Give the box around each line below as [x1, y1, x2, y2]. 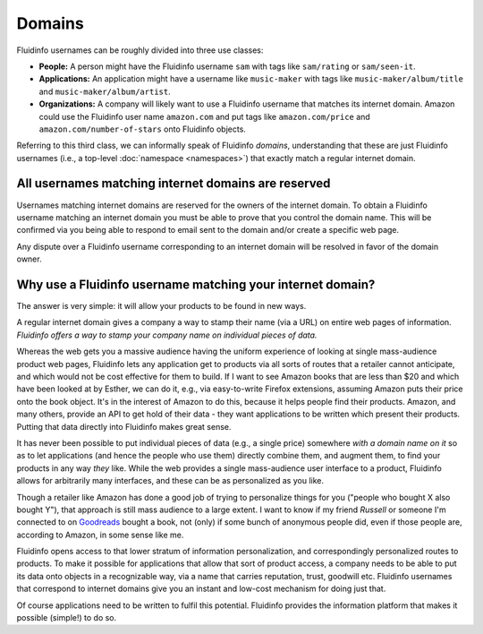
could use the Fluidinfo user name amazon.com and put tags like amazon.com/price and [38, 111, 370, 122]
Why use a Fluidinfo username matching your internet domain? [16, 277, 376, 292]
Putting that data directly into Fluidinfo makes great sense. [16, 421, 232, 432]
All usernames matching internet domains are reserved [16, 176, 331, 192]
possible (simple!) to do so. [16, 613, 117, 623]
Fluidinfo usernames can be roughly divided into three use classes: [16, 45, 264, 56]
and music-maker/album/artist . [38, 86, 171, 97]
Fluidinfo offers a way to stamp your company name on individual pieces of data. [16, 330, 318, 340]
